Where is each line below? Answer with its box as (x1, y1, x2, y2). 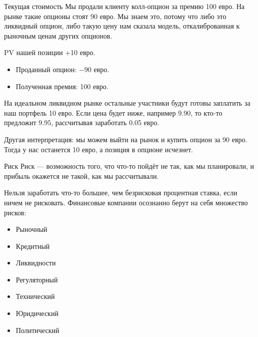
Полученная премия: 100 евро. (15, 81, 108, 91)
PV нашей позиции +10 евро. (4, 47, 95, 58)
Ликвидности (15, 257, 56, 268)
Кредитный (15, 240, 50, 251)
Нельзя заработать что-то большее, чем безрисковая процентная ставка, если (4, 187, 237, 198)
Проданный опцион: (15, 64, 77, 74)
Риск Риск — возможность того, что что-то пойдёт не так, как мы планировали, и (4, 161, 254, 171)
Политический (15, 324, 59, 335)
